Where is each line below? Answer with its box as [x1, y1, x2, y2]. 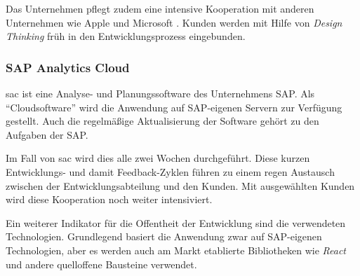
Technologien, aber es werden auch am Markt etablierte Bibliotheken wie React [6, 242, 346, 257]
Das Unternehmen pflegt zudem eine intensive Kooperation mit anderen [6, 1, 314, 15]
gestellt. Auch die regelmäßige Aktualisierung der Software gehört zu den [6, 113, 319, 128]
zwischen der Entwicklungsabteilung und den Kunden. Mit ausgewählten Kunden [6, 178, 355, 193]
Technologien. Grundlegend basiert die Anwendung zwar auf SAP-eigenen [6, 229, 322, 244]
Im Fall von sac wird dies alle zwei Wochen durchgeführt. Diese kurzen [6, 151, 310, 165]
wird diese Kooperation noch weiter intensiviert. [6, 192, 213, 207]
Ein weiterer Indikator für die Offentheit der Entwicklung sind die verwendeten [6, 215, 346, 230]
